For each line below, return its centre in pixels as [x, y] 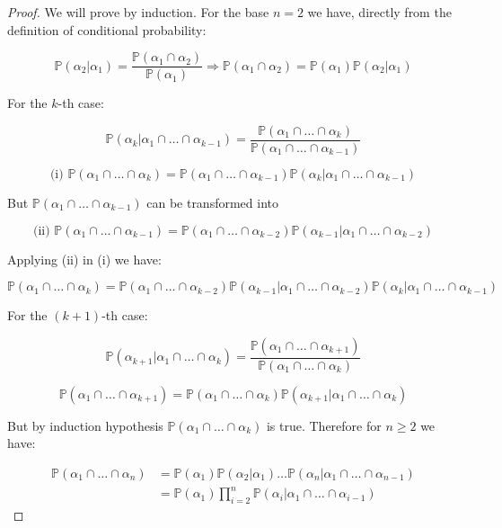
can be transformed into [212, 202]
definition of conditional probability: [107, 29]
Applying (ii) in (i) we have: [84, 259]
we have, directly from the [379, 12]
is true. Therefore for [324, 425]
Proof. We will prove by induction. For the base [138, 12]
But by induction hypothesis [85, 425]
